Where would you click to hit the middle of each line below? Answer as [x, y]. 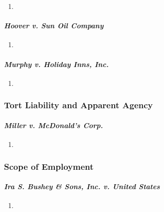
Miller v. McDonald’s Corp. [54, 125]
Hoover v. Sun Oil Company [54, 26]
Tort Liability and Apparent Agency [79, 105]
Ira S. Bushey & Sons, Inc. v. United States [82, 186]
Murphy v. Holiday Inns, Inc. [56, 64]
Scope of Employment [49, 166]
